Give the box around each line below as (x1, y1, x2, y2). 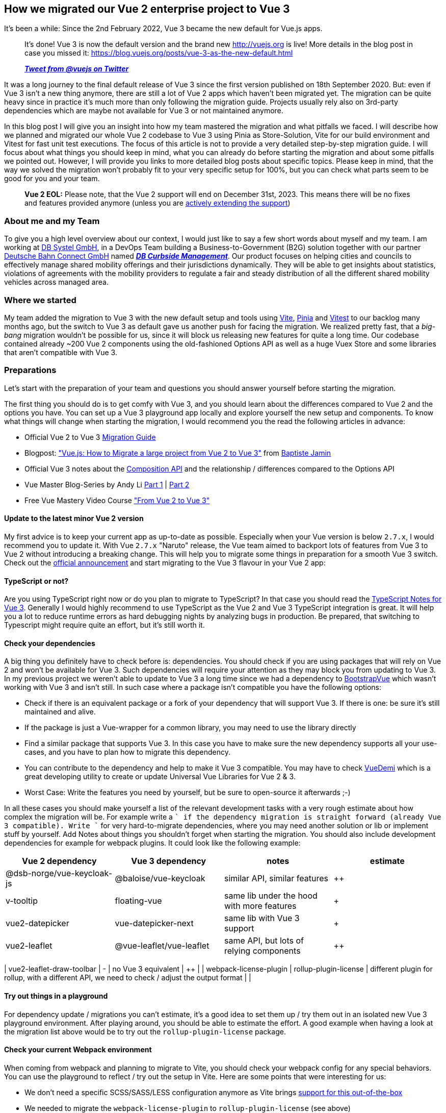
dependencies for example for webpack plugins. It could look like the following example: (4, 838, 301, 848)
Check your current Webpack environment (4, 1045, 152, 1054)
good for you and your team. (4, 174, 100, 183)
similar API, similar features (224, 873, 328, 884)
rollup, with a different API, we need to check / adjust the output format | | (4, 973, 251, 982)
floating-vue (115, 896, 162, 906)
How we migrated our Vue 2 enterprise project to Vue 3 (4, 3, 290, 15)
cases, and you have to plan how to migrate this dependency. (24, 748, 231, 757)
